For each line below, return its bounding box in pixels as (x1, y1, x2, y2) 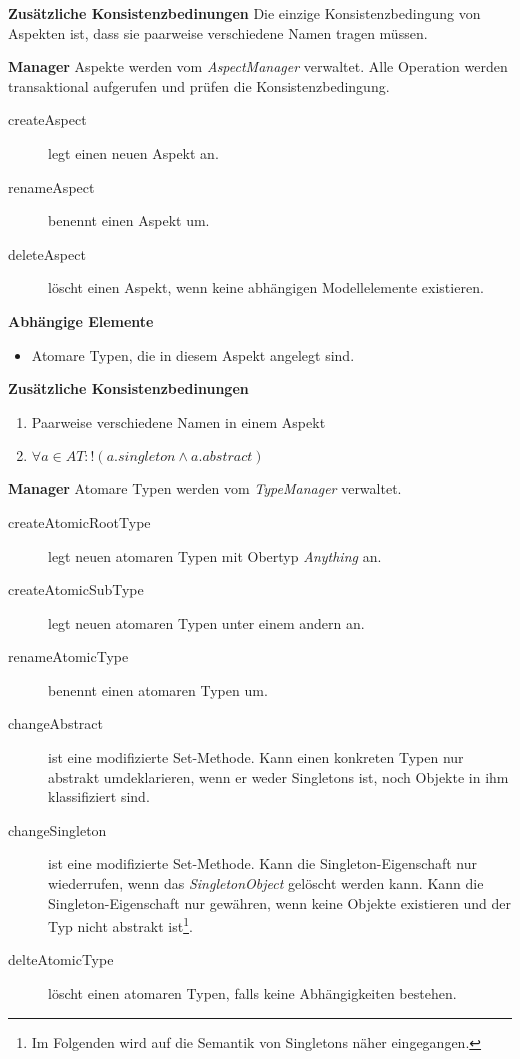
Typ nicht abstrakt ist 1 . (48, 913, 193, 936)
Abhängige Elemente (8, 310, 154, 331)
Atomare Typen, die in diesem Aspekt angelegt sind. (31, 344, 355, 365)
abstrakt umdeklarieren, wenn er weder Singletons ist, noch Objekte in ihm (48, 766, 509, 787)
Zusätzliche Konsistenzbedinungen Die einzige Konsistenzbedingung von (8, 3, 481, 23)
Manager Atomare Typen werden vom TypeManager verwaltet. (8, 478, 402, 499)
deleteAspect (8, 243, 86, 264)
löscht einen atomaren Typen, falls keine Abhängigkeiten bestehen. (48, 983, 457, 1004)
